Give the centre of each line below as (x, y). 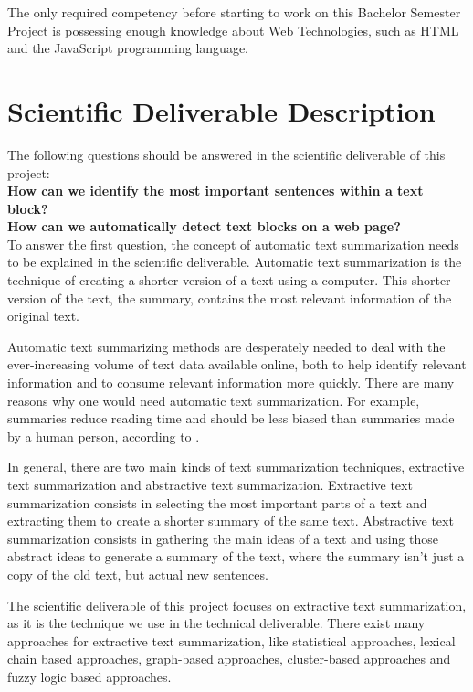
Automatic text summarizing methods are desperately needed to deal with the (226, 346)
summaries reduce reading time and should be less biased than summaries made (231, 418)
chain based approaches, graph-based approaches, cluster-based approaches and (229, 659)
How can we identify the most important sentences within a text (215, 191)
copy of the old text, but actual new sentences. (138, 574)
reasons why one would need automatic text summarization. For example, (214, 400)
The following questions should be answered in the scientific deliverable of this (226, 154)
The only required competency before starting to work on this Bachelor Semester (234, 12)
